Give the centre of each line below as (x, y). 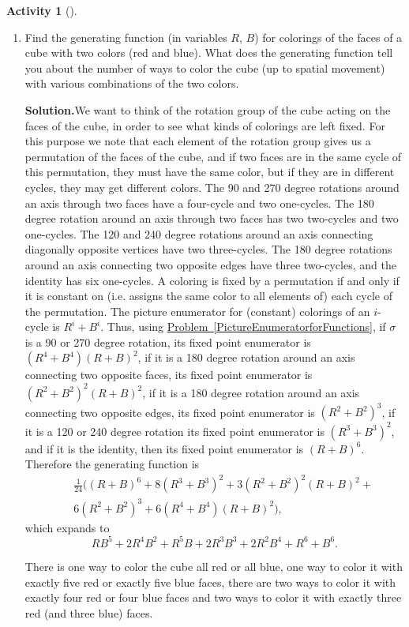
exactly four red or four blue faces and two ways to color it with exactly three (213, 597)
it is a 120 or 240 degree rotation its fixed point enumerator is (174, 431)
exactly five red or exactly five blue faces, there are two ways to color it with (210, 582)
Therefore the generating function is (112, 464)
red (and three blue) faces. (89, 612)
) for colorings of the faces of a (328, 37)
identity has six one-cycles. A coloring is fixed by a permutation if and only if (212, 280)
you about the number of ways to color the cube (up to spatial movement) (205, 68)
